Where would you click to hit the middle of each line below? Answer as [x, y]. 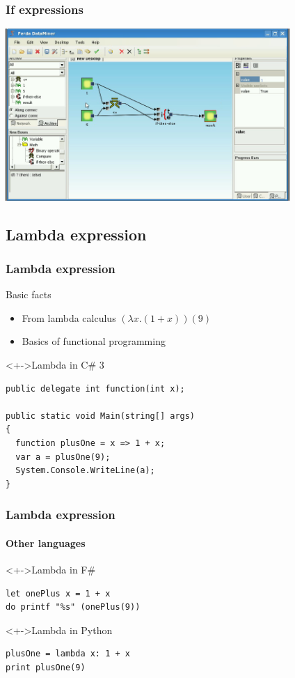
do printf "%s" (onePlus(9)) [73, 607]
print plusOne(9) [46, 667]
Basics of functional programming [94, 341]
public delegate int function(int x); [95, 388]
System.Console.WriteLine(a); [85, 471]
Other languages [46, 542]
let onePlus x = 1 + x [58, 593]
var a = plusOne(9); [63, 457]
